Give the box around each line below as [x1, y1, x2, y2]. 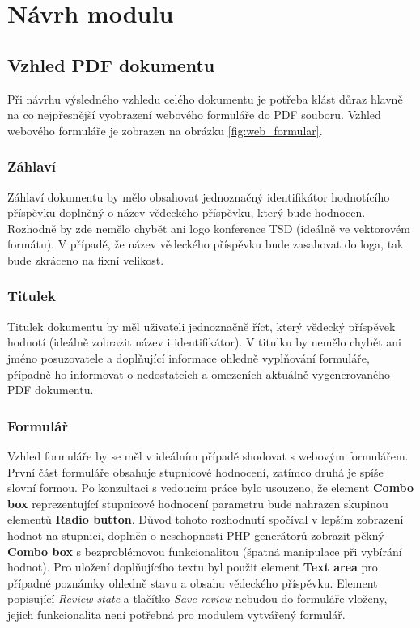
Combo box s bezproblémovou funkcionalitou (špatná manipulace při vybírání [7, 542, 402, 559]
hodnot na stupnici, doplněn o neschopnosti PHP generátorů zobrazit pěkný [7, 526, 384, 543]
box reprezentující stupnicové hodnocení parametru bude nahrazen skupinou [7, 494, 388, 511]
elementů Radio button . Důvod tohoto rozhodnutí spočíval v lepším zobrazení [7, 511, 404, 528]
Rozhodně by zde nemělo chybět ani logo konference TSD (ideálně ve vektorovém [7, 219, 410, 236]
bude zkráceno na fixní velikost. [7, 251, 164, 268]
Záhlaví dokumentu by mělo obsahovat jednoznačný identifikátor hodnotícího [7, 188, 390, 205]
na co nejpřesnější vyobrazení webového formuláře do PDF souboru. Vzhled [7, 106, 381, 123]
